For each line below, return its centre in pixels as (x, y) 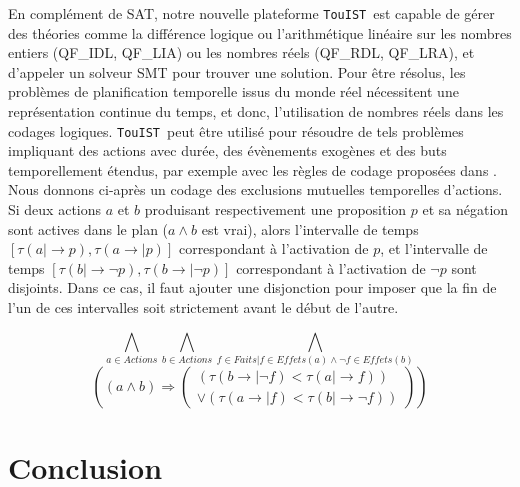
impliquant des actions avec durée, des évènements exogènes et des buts (227, 150)
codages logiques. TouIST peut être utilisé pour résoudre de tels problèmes (236, 130)
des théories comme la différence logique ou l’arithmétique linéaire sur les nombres (260, 32)
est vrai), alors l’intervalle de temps (310, 228)
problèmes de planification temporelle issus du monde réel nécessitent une (233, 91)
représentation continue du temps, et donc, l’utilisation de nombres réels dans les (256, 111)
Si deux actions (55, 209)
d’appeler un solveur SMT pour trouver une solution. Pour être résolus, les (237, 71)
